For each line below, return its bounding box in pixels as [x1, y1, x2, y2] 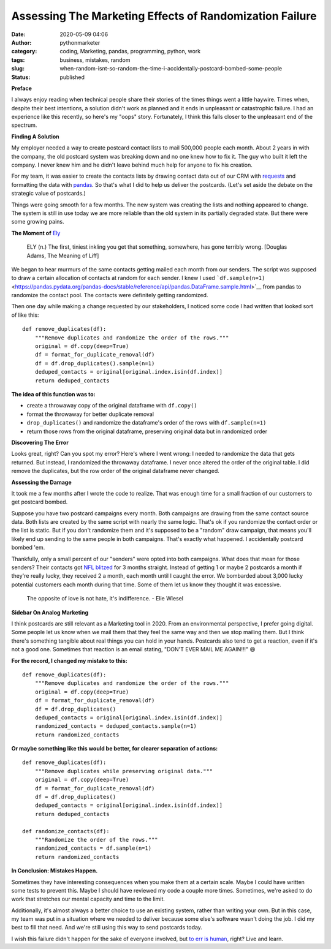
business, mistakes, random [59, 56, 131, 64]
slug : [11, 65, 25, 72]
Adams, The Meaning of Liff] [26, 252, 99, 259]
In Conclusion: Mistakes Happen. [11, 867, 98, 874]
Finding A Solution [11, 132, 59, 140]
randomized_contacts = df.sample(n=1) [34, 845, 152, 852]
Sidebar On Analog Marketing [11, 608, 89, 616]
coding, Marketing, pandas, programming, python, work [59, 48, 201, 55]
